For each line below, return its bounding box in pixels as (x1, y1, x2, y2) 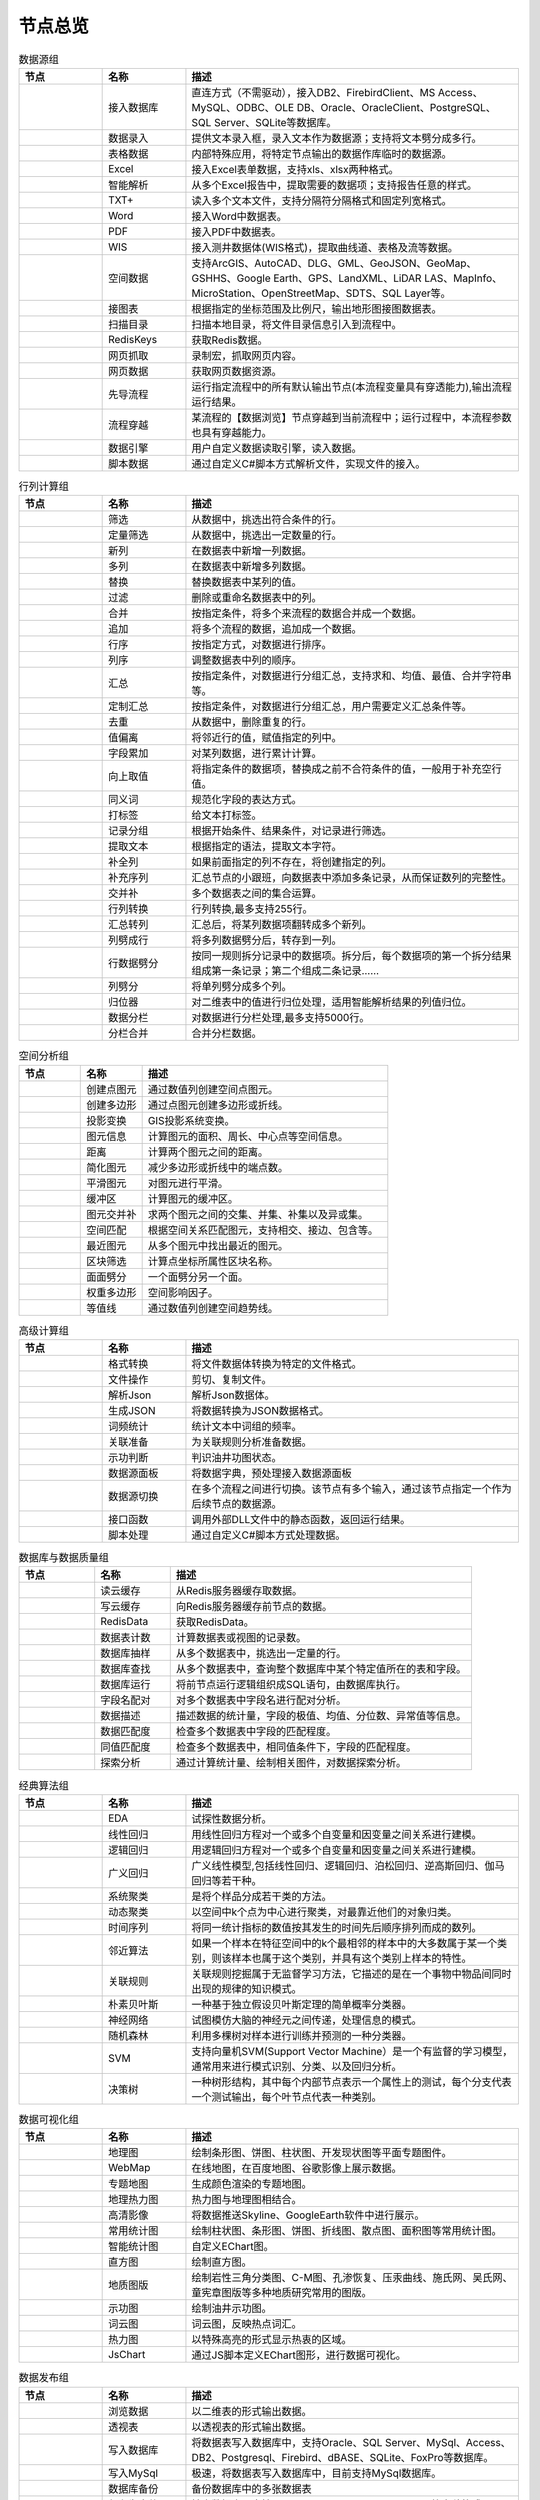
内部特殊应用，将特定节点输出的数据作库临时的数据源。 (191, 146, 452, 160)
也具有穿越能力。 (191, 425, 272, 439)
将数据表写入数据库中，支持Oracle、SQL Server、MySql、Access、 (191, 2435, 512, 2449)
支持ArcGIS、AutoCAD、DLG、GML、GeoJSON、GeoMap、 (191, 256, 477, 270)
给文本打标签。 (191, 808, 262, 822)
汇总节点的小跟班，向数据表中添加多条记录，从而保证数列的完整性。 (191, 871, 512, 885)
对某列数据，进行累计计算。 (191, 746, 322, 760)
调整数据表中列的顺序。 (191, 653, 302, 667)
